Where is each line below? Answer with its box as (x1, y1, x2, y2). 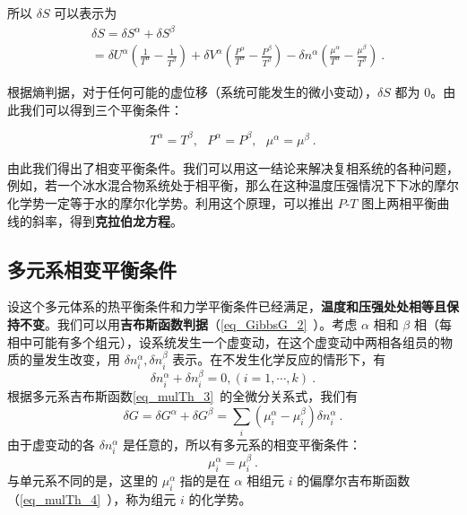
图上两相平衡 (361, 194, 437, 213)
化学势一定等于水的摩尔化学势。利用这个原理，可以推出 (7, 194, 333, 213)
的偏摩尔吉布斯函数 (297, 471, 411, 490)
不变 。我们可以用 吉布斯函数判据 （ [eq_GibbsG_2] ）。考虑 (19, 315, 358, 334)
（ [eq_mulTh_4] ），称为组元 (7, 489, 177, 508)
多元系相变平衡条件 (7, 255, 177, 283)
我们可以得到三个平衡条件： (19, 100, 183, 118)
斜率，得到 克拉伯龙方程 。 (31, 211, 183, 230)
